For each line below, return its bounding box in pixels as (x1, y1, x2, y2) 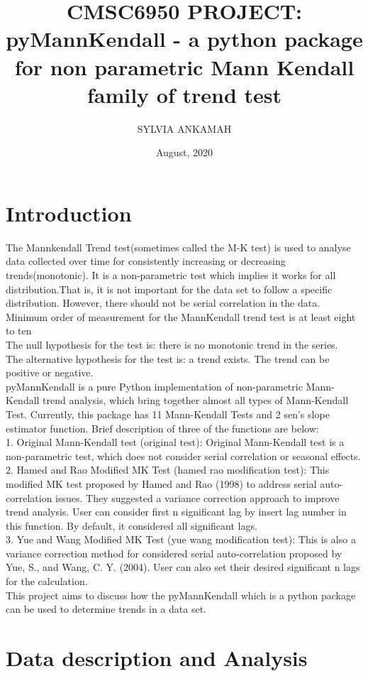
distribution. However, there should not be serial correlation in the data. (6, 295, 320, 310)
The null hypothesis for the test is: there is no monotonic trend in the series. (6, 337, 338, 351)
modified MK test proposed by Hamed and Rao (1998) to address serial (6, 476, 317, 491)
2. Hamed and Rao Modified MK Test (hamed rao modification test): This (6, 462, 330, 477)
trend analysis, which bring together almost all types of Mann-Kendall (43, 393, 349, 408)
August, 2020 (155, 145, 213, 160)
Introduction (6, 198, 132, 227)
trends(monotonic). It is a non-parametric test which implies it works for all (6, 268, 336, 282)
